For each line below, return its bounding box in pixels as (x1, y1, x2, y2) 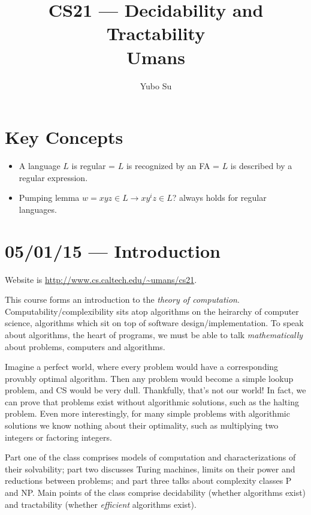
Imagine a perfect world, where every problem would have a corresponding (5, 360, 279, 373)
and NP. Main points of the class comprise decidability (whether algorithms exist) (5, 486, 306, 499)
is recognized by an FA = (126, 159, 219, 172)
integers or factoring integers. (5, 430, 112, 443)
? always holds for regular (172, 191, 267, 204)
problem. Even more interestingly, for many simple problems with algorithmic (5, 407, 290, 420)
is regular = (71, 159, 115, 172)
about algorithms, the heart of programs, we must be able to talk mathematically (5, 328, 303, 341)
